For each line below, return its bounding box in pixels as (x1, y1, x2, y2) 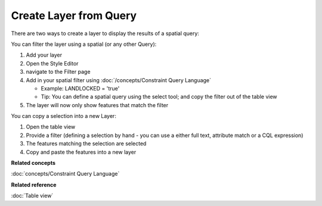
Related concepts (11, 160, 56, 167)
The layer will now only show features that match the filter (26, 101, 169, 108)
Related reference (11, 181, 57, 188)
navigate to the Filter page (26, 68, 91, 76)
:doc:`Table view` (11, 192, 54, 199)
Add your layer (26, 51, 63, 59)
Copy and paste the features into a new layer (26, 148, 137, 155)
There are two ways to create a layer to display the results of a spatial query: (11, 30, 200, 37)
